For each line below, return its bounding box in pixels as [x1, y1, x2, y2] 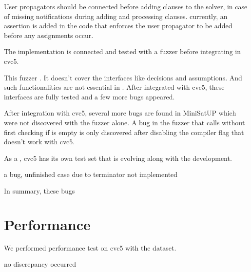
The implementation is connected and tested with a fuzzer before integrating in [4, 46, 241, 57]
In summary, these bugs [4, 185, 75, 195]
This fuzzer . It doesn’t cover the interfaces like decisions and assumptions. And [4, 72, 242, 82]
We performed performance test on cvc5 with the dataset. [4, 242, 176, 253]
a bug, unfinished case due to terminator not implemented [4, 169, 178, 179]
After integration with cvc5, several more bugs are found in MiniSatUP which [4, 108, 236, 118]
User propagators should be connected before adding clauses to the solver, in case [4, 1, 248, 11]
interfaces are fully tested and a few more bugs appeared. [4, 91, 175, 101]
